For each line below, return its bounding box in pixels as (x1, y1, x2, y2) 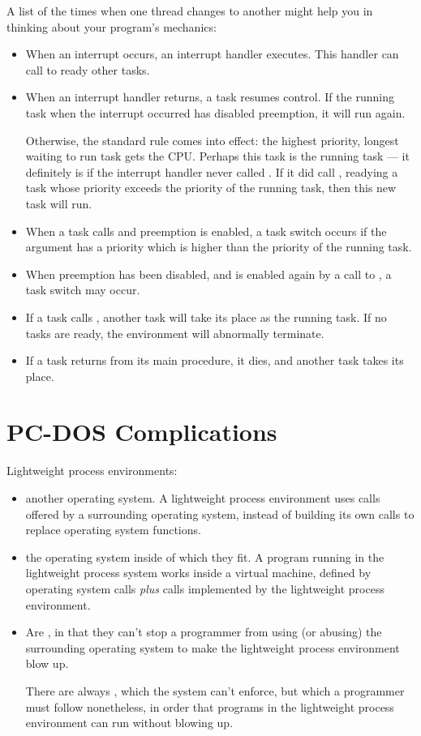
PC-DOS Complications (6, 415, 277, 448)
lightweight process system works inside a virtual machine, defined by (25, 564, 372, 581)
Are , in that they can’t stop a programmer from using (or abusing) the (25, 623, 382, 640)
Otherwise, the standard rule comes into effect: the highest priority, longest (25, 131, 399, 148)
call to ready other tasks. (25, 61, 150, 78)
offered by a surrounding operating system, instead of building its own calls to (25, 505, 415, 522)
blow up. (25, 655, 69, 672)
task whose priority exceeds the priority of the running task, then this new (25, 179, 397, 196)
